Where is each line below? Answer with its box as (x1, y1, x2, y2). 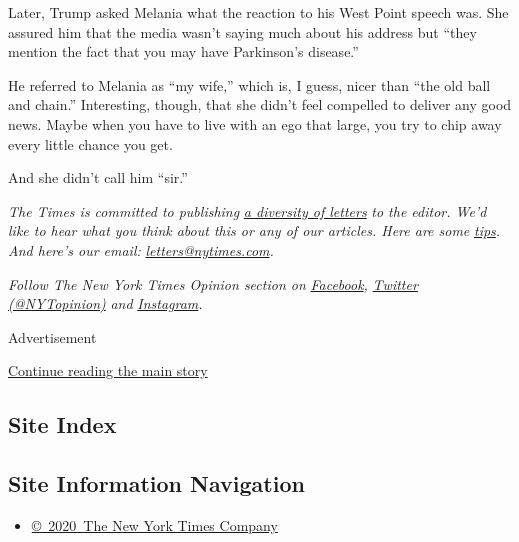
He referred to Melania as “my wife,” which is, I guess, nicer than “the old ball (8, 74, 491, 95)
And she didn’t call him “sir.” (8, 167, 188, 188)
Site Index (8, 409, 117, 440)
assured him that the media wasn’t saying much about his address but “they (8, 21, 477, 42)
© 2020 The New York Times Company (31, 514, 278, 535)
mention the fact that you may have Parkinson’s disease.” (8, 41, 359, 62)
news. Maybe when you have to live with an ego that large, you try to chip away (8, 113, 502, 134)
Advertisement (8, 326, 97, 347)
